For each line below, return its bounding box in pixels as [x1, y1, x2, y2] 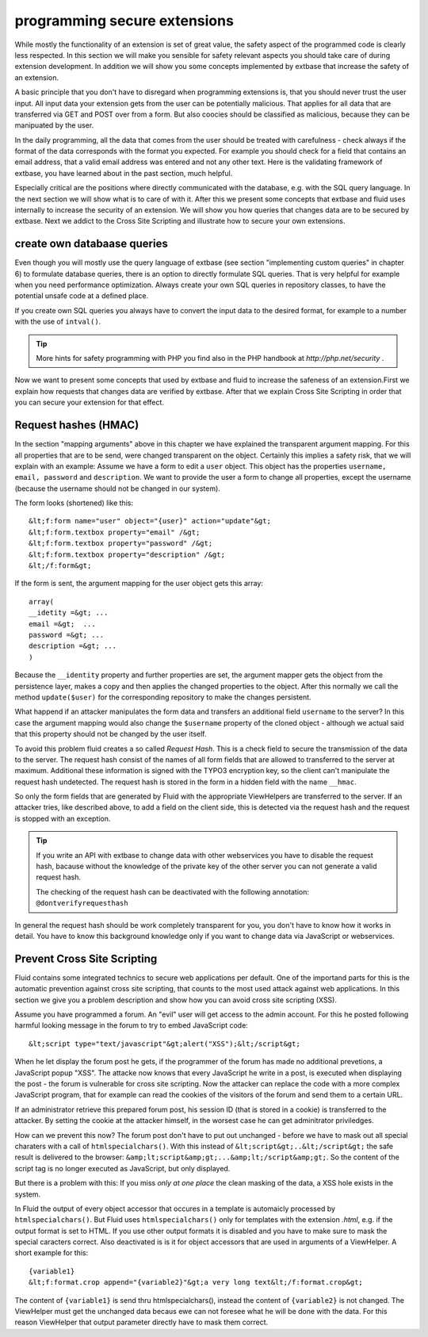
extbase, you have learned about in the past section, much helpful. [14, 168, 233, 178]
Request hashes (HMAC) [14, 419, 139, 432]
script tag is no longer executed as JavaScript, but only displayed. [14, 1163, 231, 1173]
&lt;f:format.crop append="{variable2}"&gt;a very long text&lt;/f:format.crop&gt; [29, 1278, 364, 1287]
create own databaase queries [14, 237, 168, 251]
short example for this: [14, 1248, 89, 1258]
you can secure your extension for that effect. [14, 397, 164, 408]
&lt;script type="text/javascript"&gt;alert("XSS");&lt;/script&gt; [29, 1039, 300, 1048]
